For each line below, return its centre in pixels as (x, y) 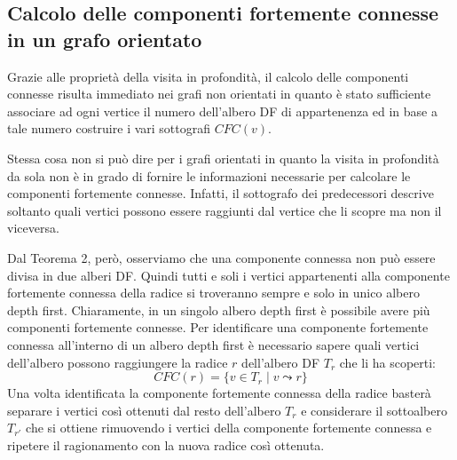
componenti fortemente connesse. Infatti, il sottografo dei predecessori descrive (221, 193)
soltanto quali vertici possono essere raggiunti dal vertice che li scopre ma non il (225, 210)
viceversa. (33, 228)
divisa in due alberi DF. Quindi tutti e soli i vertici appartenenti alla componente (228, 275)
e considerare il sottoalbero (374, 410)
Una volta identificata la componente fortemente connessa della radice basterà (219, 393)
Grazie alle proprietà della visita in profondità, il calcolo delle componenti (208, 76)
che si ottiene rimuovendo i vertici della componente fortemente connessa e (229, 428)
